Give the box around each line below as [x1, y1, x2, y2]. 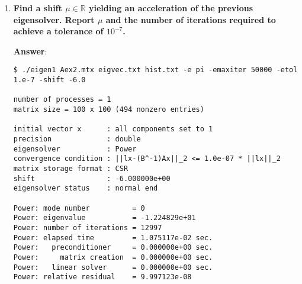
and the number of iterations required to [105, 13, 276, 25]
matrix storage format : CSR [13, 164, 128, 173]
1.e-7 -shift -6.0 [13, 76, 86, 85]
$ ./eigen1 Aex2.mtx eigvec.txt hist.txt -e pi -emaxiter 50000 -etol [13, 66, 298, 75]
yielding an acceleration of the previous [89, 2, 253, 14]
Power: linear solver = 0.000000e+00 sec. [13, 263, 213, 272]
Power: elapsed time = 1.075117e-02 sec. [13, 233, 213, 242]
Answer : [13, 44, 47, 57]
